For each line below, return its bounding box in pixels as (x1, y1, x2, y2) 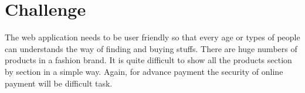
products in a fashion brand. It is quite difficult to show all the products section (5, 54, 292, 66)
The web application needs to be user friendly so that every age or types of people (5, 31, 300, 43)
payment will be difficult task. (5, 77, 113, 89)
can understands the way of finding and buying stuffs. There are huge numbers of (5, 42, 297, 54)
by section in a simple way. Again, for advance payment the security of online (5, 65, 283, 77)
